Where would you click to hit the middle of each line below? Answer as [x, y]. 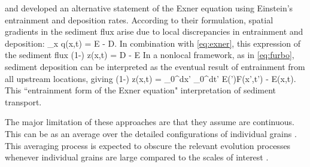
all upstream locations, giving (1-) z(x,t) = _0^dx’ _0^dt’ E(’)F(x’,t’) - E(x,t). [151, 78]
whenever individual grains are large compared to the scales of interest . [137, 157]
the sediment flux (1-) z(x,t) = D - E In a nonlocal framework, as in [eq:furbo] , [150, 55]
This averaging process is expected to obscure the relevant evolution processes [148, 145]
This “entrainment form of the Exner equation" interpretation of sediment [141, 90]
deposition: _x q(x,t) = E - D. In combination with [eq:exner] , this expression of [153, 43]
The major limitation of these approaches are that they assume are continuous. [150, 122]
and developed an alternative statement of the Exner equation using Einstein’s [149, 8]
